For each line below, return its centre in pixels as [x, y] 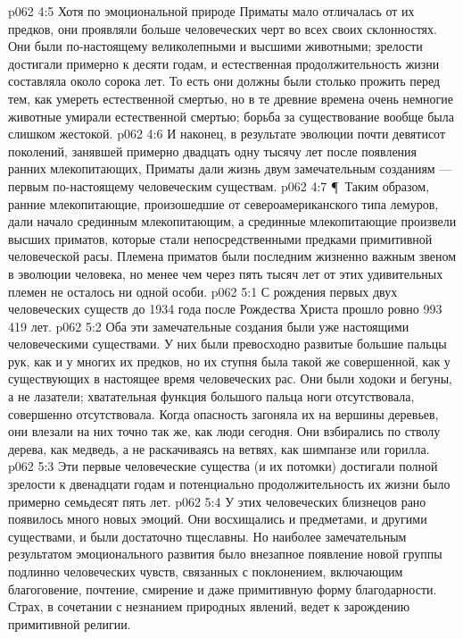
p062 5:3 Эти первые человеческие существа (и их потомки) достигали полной [223, 466]
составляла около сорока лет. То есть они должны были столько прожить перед [224, 81]
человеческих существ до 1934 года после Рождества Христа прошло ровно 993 [225, 309]
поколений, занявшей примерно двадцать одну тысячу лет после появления [213, 151]
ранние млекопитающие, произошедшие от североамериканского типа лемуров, [223, 203]
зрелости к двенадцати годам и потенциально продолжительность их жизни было [229, 484]
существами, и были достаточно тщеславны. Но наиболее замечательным [207, 536]
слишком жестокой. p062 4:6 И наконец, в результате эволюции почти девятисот [227, 134]
